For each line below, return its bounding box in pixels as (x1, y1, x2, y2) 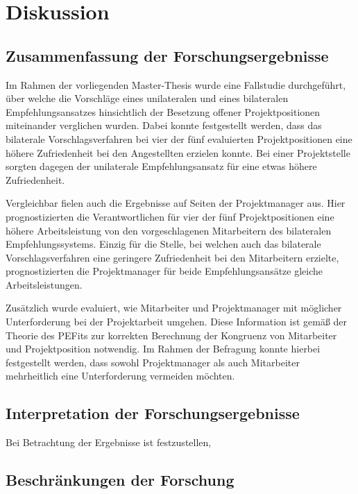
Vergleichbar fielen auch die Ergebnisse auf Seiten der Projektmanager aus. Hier (6, 196, 346, 210)
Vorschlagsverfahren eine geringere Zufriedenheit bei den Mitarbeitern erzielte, (6, 250, 339, 264)
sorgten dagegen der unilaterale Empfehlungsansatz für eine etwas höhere (6, 159, 317, 173)
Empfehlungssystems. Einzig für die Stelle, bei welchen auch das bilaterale (6, 237, 321, 251)
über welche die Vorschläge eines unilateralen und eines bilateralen (6, 91, 289, 105)
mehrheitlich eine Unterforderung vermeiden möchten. (6, 368, 235, 383)
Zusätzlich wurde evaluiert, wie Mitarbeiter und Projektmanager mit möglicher (6, 300, 342, 315)
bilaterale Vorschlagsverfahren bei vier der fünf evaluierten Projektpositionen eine (6, 131, 352, 146)
